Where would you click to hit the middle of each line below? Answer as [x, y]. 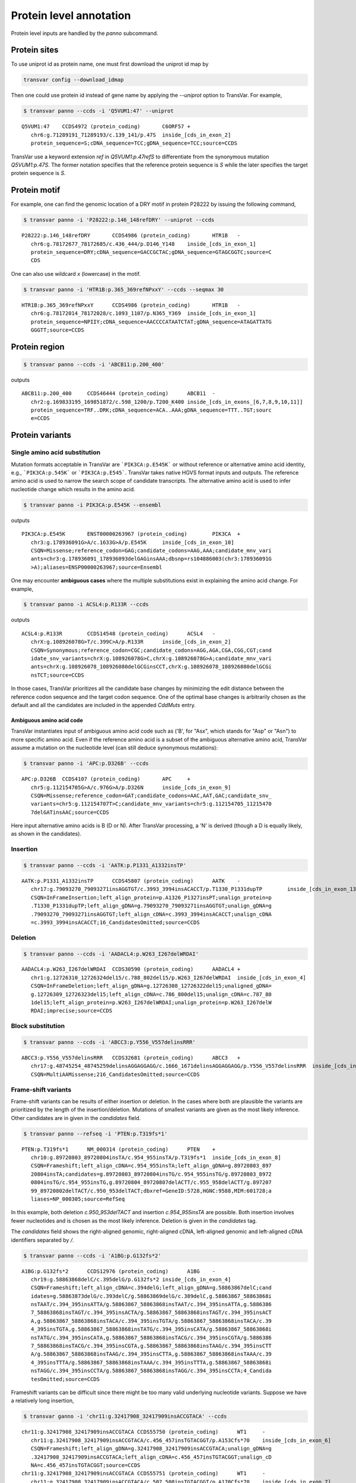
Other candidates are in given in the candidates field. [76, 1118]
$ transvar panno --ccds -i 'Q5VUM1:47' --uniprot [99, 111]
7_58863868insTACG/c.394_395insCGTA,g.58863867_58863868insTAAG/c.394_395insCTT [151, 1346]
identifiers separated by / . [42, 1240]
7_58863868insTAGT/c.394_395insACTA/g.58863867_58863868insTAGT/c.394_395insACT [151, 1313]
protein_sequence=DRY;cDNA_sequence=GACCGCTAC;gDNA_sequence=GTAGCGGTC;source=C [151, 252]
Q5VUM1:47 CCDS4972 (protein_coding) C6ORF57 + [106, 127]
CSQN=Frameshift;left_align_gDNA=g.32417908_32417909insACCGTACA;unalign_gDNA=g [151, 1449]
